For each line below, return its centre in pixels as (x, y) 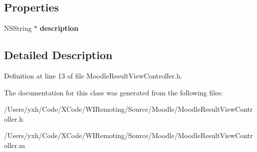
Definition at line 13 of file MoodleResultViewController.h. (93, 76)
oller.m (15, 145)
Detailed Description (58, 55)
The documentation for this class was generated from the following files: (114, 92)
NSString (18, 28)
